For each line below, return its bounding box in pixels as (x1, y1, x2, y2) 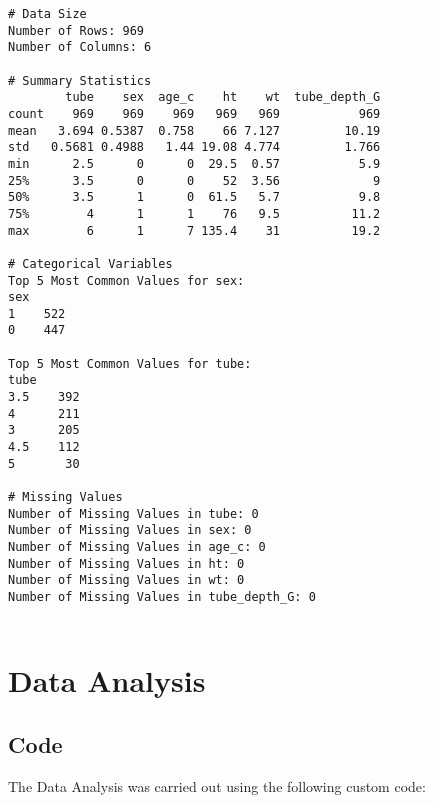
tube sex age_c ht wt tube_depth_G (65, 90, 381, 105)
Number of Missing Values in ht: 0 (8, 556, 245, 571)
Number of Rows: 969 (8, 23, 145, 38)
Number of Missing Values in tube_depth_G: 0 (8, 589, 316, 604)
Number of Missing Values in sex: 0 (8, 523, 252, 538)
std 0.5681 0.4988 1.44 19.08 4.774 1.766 (8, 140, 381, 155)
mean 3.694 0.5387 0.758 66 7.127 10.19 (8, 123, 381, 138)
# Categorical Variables (8, 256, 173, 271)
